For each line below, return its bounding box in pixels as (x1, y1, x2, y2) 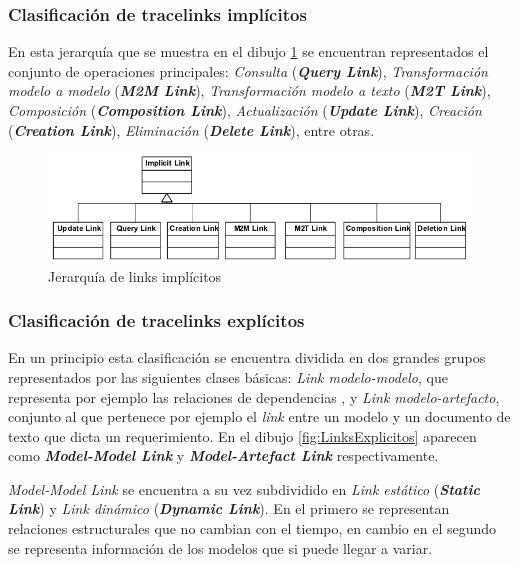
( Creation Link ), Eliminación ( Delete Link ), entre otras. (8, 119, 375, 140)
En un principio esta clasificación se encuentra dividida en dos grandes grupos (8, 347, 486, 368)
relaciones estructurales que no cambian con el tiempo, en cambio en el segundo (8, 518, 497, 539)
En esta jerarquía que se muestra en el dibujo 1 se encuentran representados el (8, 41, 489, 62)
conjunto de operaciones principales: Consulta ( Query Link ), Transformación (8, 60, 488, 81)
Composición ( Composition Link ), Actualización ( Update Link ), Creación (8, 100, 482, 120)
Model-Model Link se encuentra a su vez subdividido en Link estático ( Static (8, 478, 480, 499)
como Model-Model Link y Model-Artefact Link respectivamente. (8, 445, 439, 466)
